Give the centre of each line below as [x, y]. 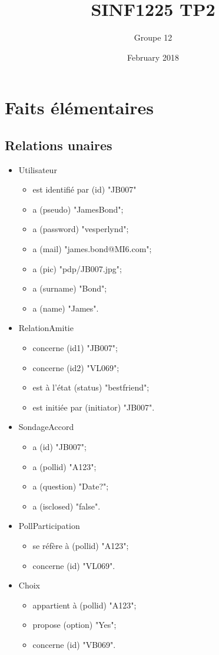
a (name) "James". [66, 308]
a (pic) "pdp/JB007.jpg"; [77, 268]
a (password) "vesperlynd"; [81, 229]
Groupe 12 [153, 37]
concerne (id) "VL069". [74, 565]
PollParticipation [49, 526]
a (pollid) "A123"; [64, 466]
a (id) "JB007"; [59, 447]
